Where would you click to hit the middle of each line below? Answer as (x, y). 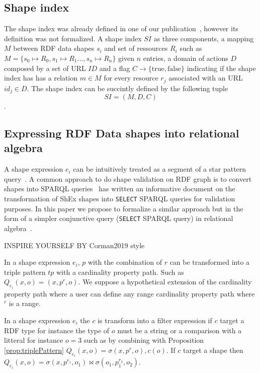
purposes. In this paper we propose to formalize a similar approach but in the (124, 208)
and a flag (115, 68)
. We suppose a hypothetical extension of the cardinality (165, 282)
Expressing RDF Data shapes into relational (122, 133)
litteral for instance (34, 340)
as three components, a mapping (204, 38)
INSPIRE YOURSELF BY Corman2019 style (74, 245)
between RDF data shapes (54, 48)
